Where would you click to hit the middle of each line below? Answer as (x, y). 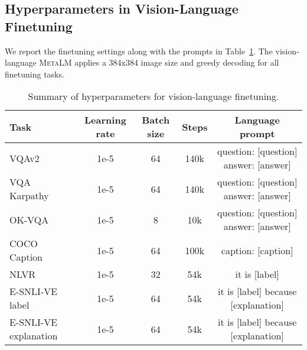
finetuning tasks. (35, 74)
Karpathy (29, 196)
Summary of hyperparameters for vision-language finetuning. (153, 96)
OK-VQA (29, 219)
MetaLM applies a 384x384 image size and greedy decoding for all (159, 62)
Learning (105, 120)
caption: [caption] (257, 250)
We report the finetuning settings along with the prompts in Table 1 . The (139, 51)
